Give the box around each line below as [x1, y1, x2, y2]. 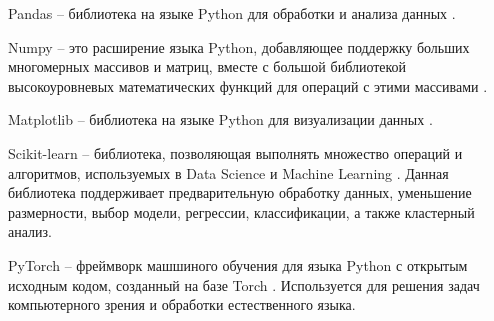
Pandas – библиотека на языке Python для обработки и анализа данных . [8, 3, 456, 23]
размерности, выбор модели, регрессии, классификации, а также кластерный [8, 201, 475, 222]
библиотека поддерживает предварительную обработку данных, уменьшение [8, 182, 472, 203]
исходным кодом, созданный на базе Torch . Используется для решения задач [8, 274, 480, 295]
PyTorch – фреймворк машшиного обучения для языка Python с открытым [8, 254, 468, 275]
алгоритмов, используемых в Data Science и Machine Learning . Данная [8, 162, 449, 183]
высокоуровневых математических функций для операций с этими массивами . [8, 75, 488, 96]
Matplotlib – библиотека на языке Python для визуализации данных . [8, 109, 433, 130]
